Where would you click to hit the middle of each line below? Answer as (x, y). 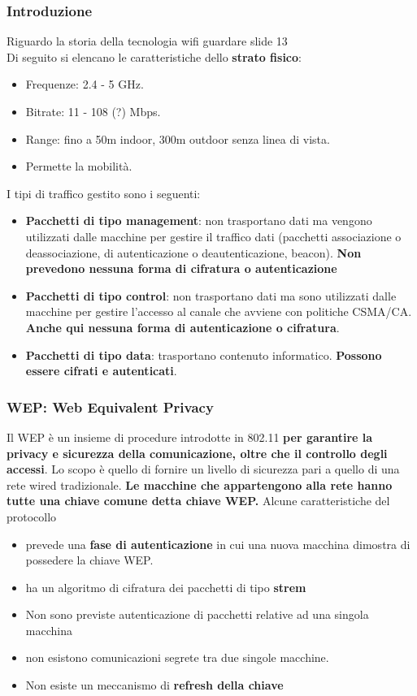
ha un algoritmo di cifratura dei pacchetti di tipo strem (166, 587)
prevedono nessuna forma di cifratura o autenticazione (181, 268)
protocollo (32, 516)
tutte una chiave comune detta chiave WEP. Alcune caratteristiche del (198, 501)
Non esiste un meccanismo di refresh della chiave (154, 685)
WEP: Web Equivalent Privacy (110, 406)
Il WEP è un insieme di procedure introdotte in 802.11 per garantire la (190, 437)
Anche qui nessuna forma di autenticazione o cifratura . (182, 327)
